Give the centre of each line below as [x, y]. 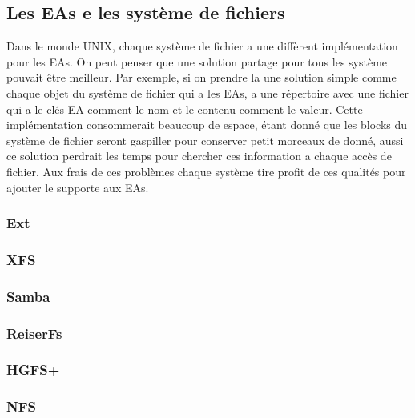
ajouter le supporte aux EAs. [78, 187]
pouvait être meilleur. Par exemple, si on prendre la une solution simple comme [201, 77]
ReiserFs [34, 333]
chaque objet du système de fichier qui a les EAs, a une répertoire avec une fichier [207, 92]
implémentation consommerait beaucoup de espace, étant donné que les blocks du [207, 125]
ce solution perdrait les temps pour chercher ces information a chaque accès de [199, 156]
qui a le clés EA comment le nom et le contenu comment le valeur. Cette [185, 109]
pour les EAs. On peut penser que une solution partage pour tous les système [197, 61]
